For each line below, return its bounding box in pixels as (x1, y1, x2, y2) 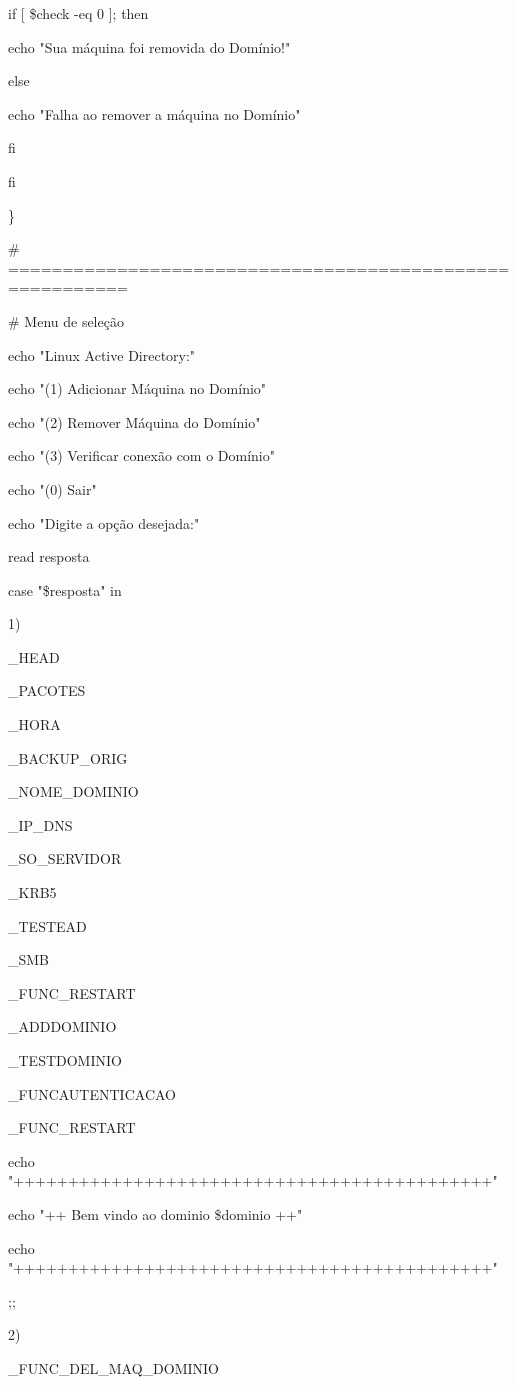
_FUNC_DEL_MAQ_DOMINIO (8, 1357, 219, 1378)
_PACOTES (8, 680, 86, 701)
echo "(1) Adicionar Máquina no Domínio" (8, 378, 267, 399)
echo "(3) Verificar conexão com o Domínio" (8, 445, 275, 466)
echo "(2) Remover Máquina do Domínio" (8, 411, 261, 432)
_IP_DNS (8, 814, 73, 835)
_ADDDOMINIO (8, 1016, 117, 1037)
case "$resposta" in (8, 579, 122, 600)
